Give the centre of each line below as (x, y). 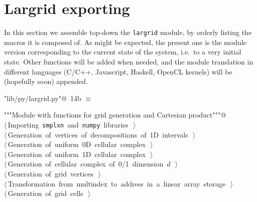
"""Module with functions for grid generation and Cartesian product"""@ (115, 115)
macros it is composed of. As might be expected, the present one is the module (125, 42)
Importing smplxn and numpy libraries (68, 124)
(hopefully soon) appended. (46, 81)
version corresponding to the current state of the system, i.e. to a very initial (123, 52)
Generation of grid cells (45, 193)
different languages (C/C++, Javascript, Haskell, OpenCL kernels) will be (118, 71)
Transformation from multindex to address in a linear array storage (117, 183)
